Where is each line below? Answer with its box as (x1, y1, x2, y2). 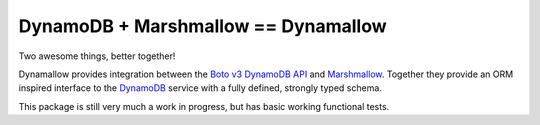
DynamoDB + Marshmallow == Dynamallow (18, 15, 387, 37)
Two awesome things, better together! (18, 50, 176, 62)
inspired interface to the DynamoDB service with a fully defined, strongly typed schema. (18, 82, 382, 94)
